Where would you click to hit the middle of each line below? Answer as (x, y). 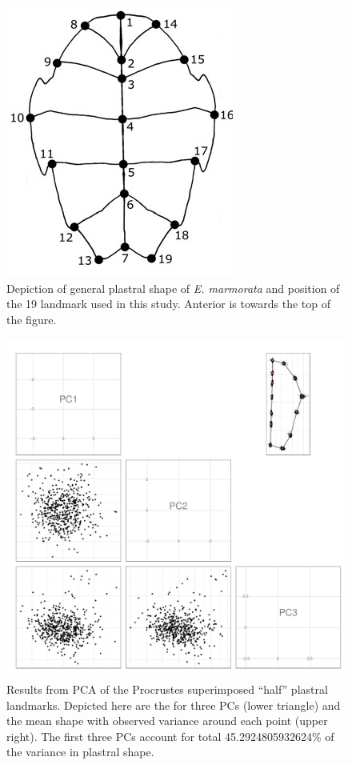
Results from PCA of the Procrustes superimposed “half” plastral (167, 689)
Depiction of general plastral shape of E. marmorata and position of (173, 288)
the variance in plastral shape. (80, 752)
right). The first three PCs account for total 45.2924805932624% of (170, 736)
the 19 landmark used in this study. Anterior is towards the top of (169, 304)
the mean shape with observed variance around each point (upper (167, 721)
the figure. (32, 319)
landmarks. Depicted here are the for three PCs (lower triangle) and (174, 705)
